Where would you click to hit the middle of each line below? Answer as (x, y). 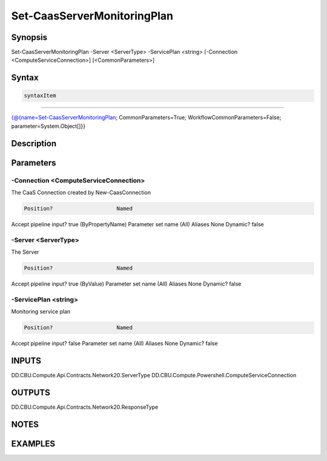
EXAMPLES (33, 444)
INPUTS (26, 361)
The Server (25, 252)
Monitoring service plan (41, 312)
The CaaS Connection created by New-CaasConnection (81, 192)
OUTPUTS (31, 392)
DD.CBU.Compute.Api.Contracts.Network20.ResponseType (85, 407)
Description (34, 143)
